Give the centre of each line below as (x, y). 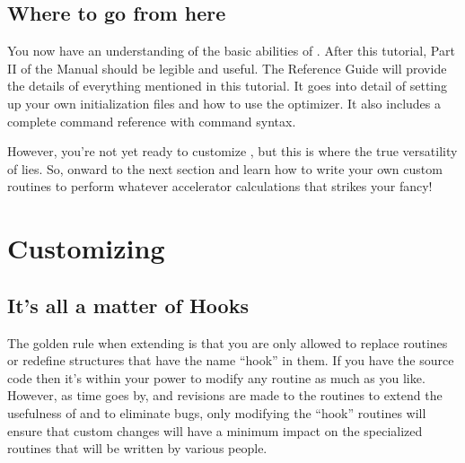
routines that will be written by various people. (137, 448)
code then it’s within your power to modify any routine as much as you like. (216, 377)
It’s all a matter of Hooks (128, 305)
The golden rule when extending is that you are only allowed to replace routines (228, 342)
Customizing (86, 248)
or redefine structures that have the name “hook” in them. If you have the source (231, 360)
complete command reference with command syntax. (152, 121)
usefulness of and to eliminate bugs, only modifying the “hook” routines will (217, 412)
